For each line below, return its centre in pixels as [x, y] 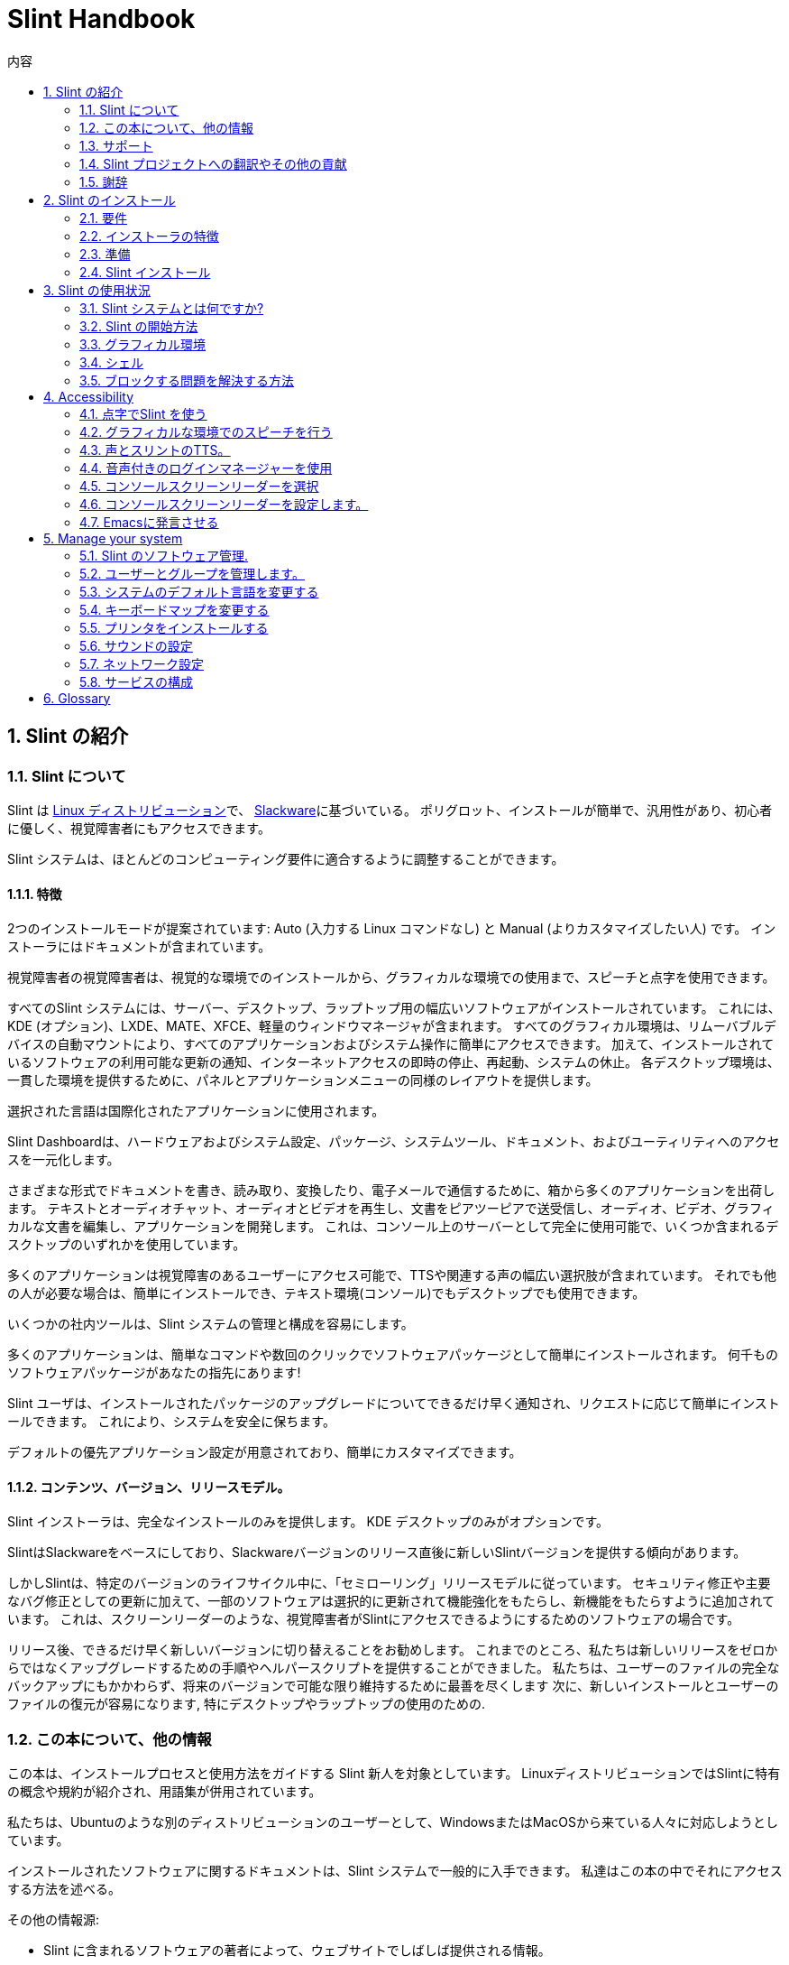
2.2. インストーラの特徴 [149, 236]
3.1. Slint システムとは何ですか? [172, 308]
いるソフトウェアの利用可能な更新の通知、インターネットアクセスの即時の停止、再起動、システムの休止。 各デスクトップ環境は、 [394, 1062]
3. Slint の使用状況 [97, 290]
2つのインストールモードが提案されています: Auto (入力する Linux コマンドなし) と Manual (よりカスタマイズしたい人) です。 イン [392, 929]
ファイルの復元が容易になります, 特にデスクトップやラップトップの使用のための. [247, 1704]
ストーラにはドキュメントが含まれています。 [139, 947]
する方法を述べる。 [64, 1889]
